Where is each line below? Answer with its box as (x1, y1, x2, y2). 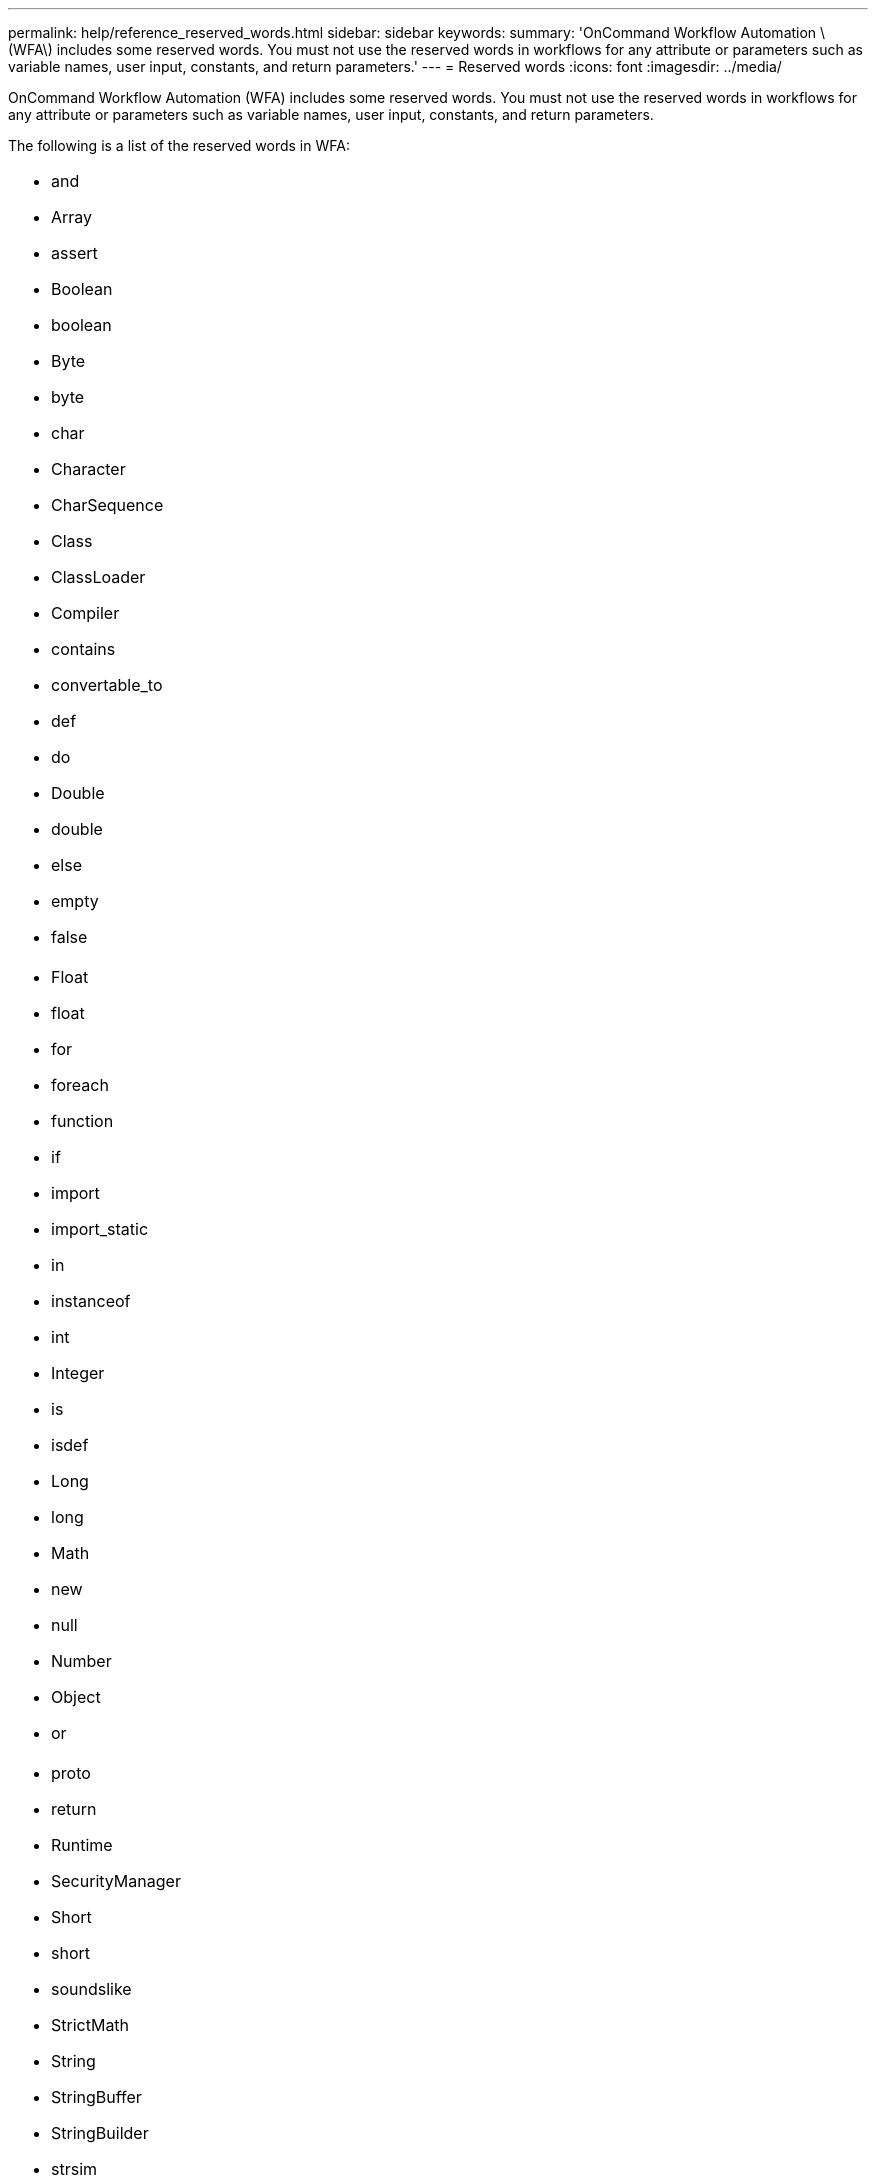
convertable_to (51, 675, 163, 695)
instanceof (51, 1291, 131, 1311)
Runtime (51, 1835, 113, 1855)
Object (51, 1687, 101, 1707)
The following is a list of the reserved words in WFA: (8, 137, 350, 154)
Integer (51, 1363, 105, 1383)
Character (51, 459, 126, 479)
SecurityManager (51, 1871, 181, 1891)
